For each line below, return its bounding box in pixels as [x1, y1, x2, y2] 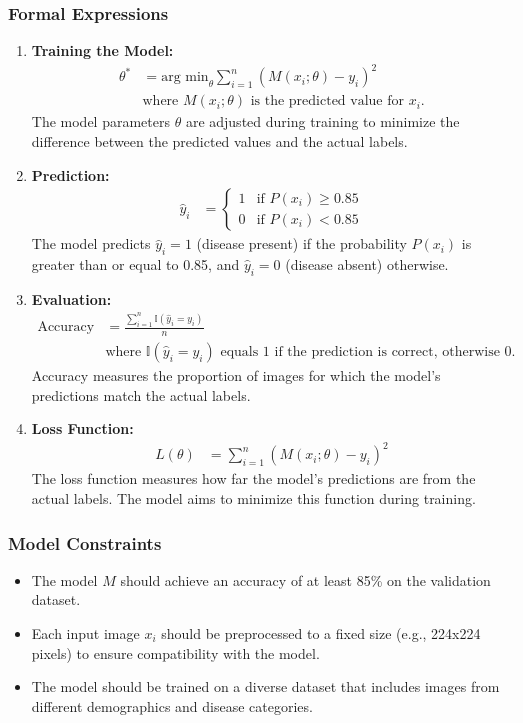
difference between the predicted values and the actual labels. [31, 130, 408, 151]
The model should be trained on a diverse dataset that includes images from [31, 676, 500, 697]
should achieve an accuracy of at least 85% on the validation [120, 569, 491, 590]
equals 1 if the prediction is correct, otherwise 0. [220, 345, 516, 360]
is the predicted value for [250, 94, 404, 109]
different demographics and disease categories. [31, 695, 313, 716]
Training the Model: [31, 40, 174, 61]
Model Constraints [8, 530, 162, 555]
